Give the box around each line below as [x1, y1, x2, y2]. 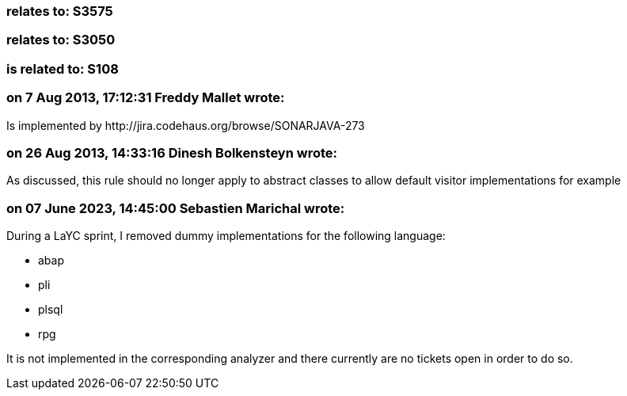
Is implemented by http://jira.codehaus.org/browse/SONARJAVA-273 [6, 118, 365, 132]
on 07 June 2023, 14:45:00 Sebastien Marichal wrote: [6, 200, 345, 216]
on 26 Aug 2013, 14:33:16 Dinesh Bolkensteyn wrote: [6, 144, 337, 161]
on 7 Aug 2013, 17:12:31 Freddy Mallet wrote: [6, 89, 285, 106]
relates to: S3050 [6, 32, 116, 48]
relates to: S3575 [6, 3, 113, 19]
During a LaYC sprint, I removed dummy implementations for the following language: [6, 229, 446, 242]
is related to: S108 [6, 60, 119, 77]
